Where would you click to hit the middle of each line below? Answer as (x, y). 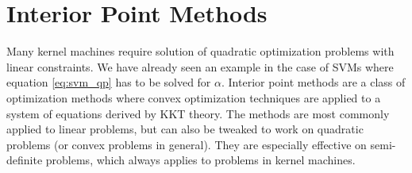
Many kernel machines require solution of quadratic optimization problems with (200, 51)
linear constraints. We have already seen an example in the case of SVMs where (200, 66)
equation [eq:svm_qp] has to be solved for (109, 82)
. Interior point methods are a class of (313, 82)
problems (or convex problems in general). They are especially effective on (187, 144)
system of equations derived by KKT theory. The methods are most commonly (198, 113)
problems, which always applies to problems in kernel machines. (200, 160)
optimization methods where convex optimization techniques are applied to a (194, 97)
